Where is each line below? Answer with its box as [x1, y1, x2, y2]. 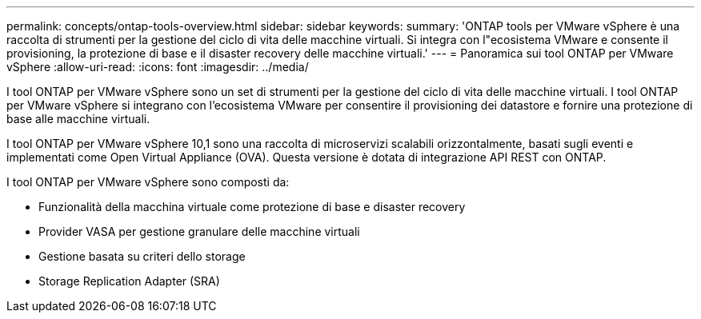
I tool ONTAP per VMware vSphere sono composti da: [6, 175, 290, 189]
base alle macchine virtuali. [6, 112, 150, 126]
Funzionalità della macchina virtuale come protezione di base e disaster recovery [38, 200, 466, 213]
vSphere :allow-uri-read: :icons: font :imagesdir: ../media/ [6, 60, 309, 74]
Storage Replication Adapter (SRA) [38, 274, 220, 288]
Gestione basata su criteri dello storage [38, 249, 246, 263]
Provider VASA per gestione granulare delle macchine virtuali [38, 225, 360, 238]
